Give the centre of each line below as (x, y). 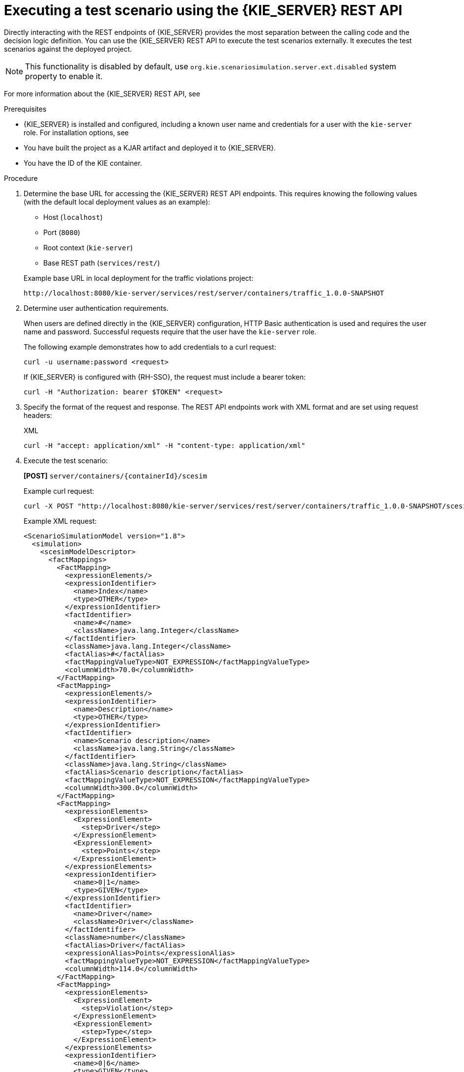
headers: (38, 415)
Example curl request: (59, 491)
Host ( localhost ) (73, 217)
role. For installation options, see (76, 132)
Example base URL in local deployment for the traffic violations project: (139, 278)
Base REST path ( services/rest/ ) (102, 263)
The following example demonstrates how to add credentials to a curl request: (150, 347)
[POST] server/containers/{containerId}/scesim (116, 476)
